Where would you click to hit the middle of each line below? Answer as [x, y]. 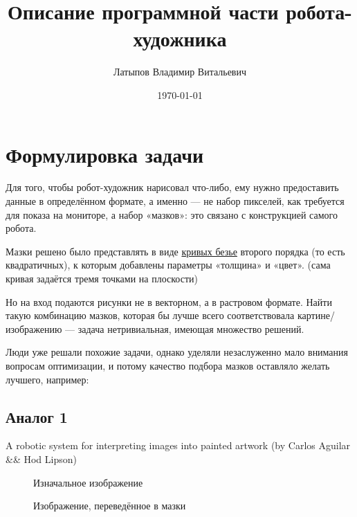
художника [180, 38]
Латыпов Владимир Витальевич [180, 72]
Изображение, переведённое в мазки [110, 506]
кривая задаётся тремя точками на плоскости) [102, 278]
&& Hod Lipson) [41, 459]
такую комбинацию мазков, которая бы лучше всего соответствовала [150, 315]
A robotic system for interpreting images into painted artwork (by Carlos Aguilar [178, 445]
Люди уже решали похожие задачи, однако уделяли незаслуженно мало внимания [177, 352]
